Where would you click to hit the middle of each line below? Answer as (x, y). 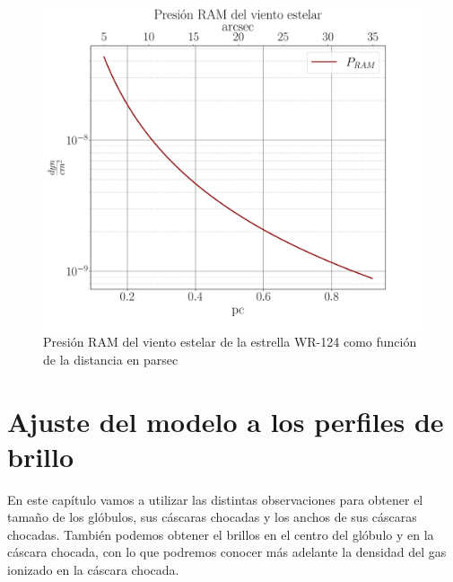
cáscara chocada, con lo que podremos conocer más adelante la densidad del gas (227, 552)
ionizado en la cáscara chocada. (93, 570)
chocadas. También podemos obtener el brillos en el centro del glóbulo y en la (221, 534)
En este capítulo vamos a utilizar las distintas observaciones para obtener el (215, 499)
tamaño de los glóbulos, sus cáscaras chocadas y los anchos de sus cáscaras (212, 517)
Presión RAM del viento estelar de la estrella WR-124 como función (230, 342)
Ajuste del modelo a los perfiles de (226, 421)
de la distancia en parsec (111, 359)
